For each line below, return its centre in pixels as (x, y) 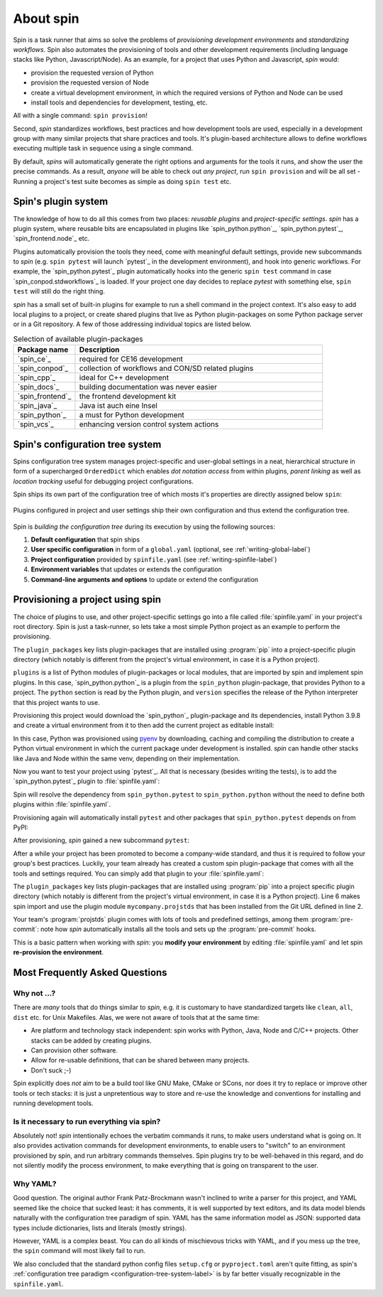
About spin (46, 18)
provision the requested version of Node (90, 82)
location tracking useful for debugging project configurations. (104, 481)
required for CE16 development (131, 359)
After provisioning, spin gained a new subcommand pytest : (101, 840)
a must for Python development (132, 415)
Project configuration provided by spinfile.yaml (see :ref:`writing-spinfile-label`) (154, 559)
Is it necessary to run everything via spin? (87, 1121)
